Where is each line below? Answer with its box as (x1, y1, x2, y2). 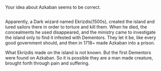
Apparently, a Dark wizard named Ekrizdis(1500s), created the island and (5, 18, 155, 24)
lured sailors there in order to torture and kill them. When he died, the (5, 24, 147, 30)
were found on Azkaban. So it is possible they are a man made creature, (5, 55, 153, 61)
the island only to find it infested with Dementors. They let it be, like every (5, 34, 156, 40)
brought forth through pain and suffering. (5, 60, 90, 66)
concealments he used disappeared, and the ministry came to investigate (5, 29, 156, 35)
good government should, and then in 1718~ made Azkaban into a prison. (5, 40, 156, 46)
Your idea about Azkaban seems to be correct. (5, 4, 101, 10)
